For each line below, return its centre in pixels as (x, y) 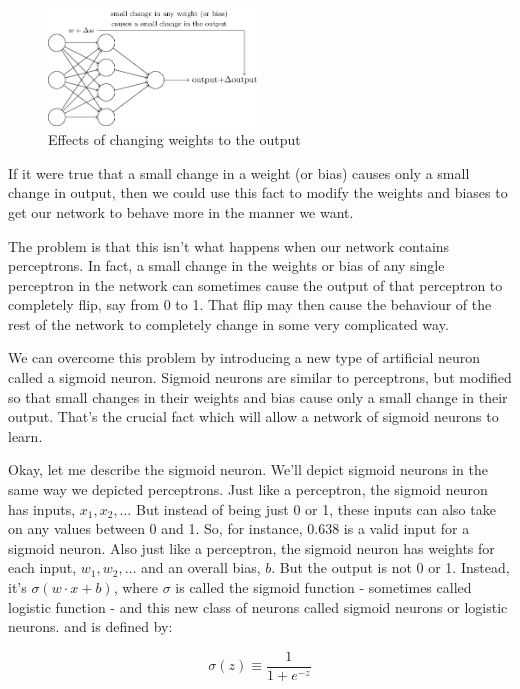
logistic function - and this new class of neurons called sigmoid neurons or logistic (258, 606)
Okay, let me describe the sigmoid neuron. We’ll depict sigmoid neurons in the (248, 469)
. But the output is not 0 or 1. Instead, (390, 567)
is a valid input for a (406, 528)
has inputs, (42, 508)
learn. (25, 435)
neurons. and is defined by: (90, 626)
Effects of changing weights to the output (174, 139)
